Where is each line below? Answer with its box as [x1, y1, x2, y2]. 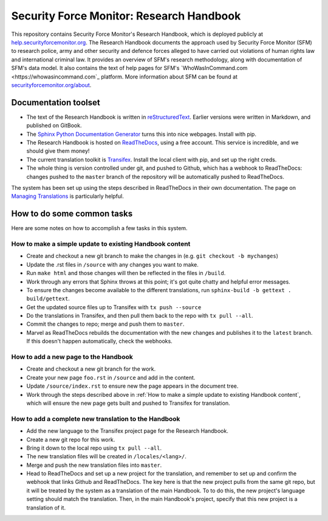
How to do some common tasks [11, 209, 133, 219]
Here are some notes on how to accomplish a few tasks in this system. [11, 225, 188, 232]
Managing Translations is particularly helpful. [11, 192, 124, 200]
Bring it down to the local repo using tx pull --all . [26, 444, 162, 452]
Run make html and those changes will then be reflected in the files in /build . [26, 270, 226, 277]
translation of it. [26, 504, 66, 511]
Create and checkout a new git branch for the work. [26, 365, 156, 372]
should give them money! [26, 147, 90, 155]
